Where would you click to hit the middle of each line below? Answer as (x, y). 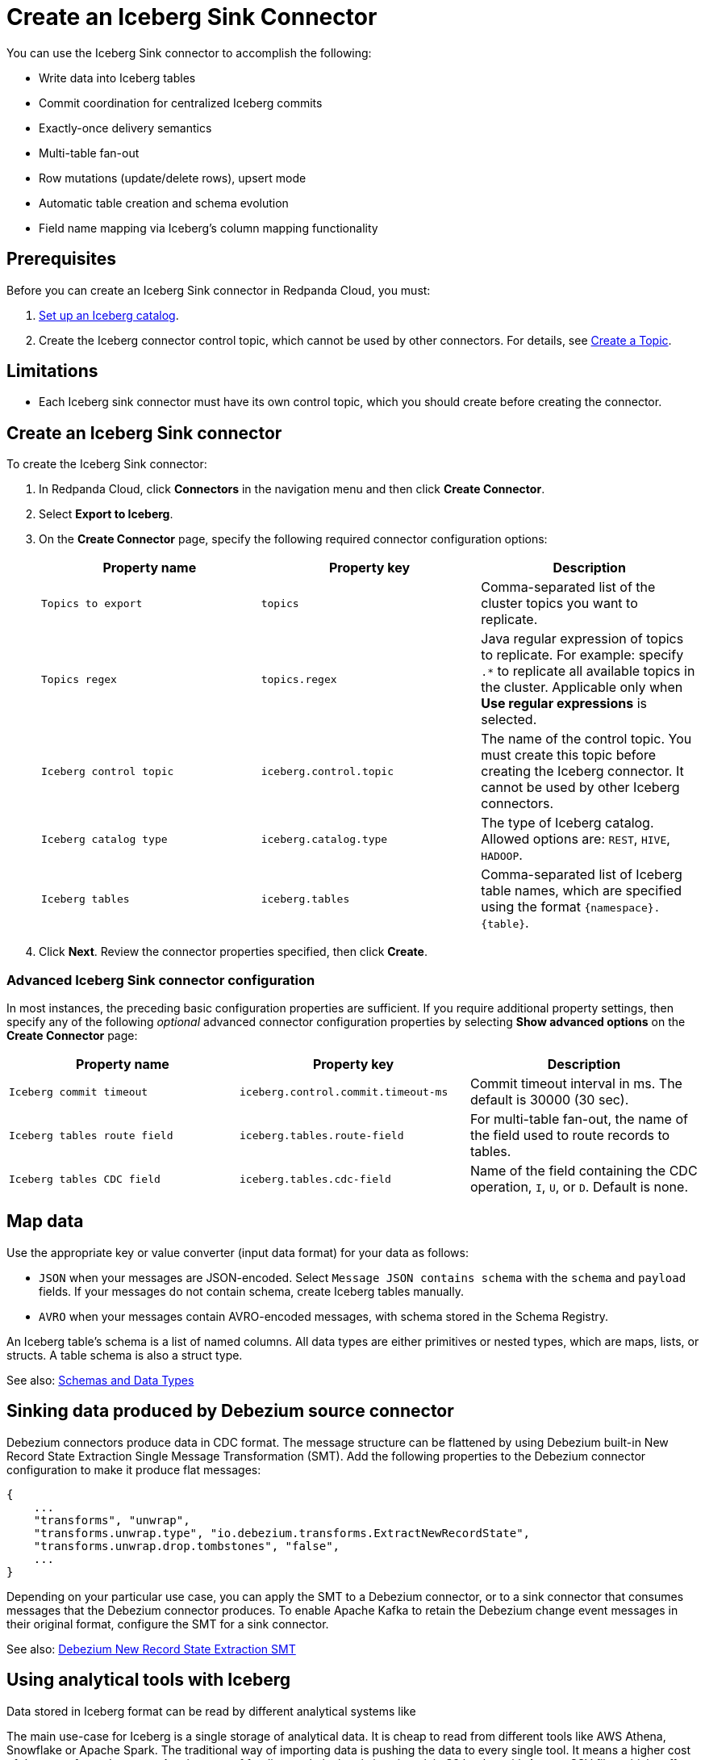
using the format (531, 907)
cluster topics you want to (559, 603)
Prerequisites (61, 259)
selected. (509, 720)
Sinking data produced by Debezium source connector (230, 1411)
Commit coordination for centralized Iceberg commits (181, 103)
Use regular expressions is (564, 704)
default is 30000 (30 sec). (549, 1100)
